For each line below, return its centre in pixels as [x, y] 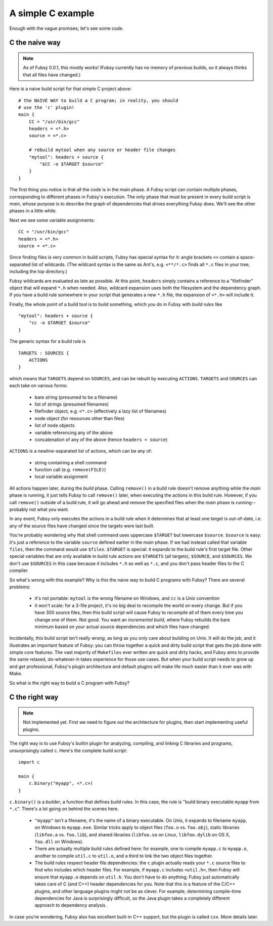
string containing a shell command [71, 462]
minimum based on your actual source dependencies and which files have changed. [122, 627]
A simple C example [52, 13]
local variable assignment [61, 477]
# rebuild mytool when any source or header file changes [102, 150]
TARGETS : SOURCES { [44, 353]
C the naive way [35, 43]
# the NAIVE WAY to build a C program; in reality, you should [98, 100]
